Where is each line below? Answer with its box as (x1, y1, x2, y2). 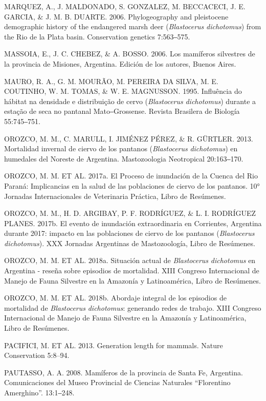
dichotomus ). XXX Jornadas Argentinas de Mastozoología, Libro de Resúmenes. (4, 237, 255, 248)
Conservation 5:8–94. (4, 350, 70, 360)
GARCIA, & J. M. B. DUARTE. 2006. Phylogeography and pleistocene (4, 11, 229, 22)
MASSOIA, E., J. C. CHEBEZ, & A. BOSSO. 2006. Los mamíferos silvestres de (4, 48, 255, 59)
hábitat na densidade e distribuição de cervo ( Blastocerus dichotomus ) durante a (4, 95, 256, 106)
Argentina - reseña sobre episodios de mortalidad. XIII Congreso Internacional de (4, 265, 259, 276)
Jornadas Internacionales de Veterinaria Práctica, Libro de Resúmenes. (4, 190, 226, 201)
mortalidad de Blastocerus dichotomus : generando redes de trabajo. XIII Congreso (4, 302, 261, 313)
